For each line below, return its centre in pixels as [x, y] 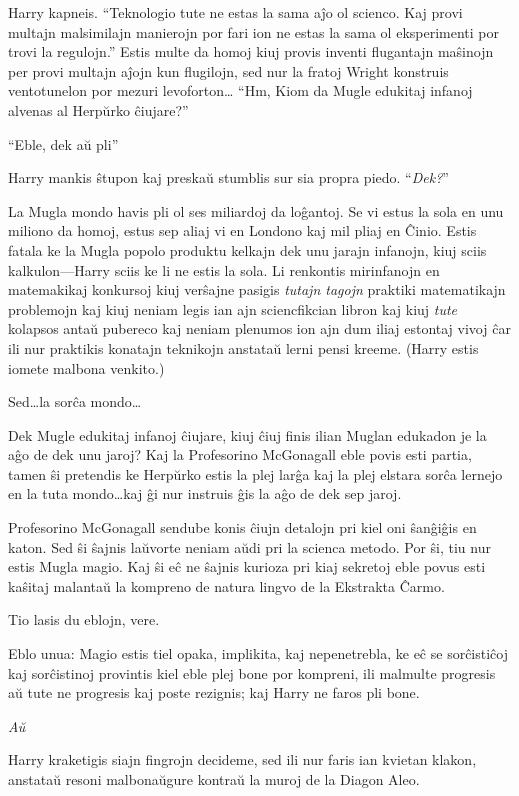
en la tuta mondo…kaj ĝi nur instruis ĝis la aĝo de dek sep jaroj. [205, 493]
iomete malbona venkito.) [86, 367]
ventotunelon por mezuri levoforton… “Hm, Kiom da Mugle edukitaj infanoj [240, 90]
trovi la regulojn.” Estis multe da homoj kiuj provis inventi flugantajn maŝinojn [251, 51]
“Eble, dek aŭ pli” [63, 143]
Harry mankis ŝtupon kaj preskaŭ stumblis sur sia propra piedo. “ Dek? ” [228, 177]
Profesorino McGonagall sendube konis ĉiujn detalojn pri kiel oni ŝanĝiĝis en [242, 527]
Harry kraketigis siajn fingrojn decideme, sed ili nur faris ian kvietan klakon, [242, 759]
